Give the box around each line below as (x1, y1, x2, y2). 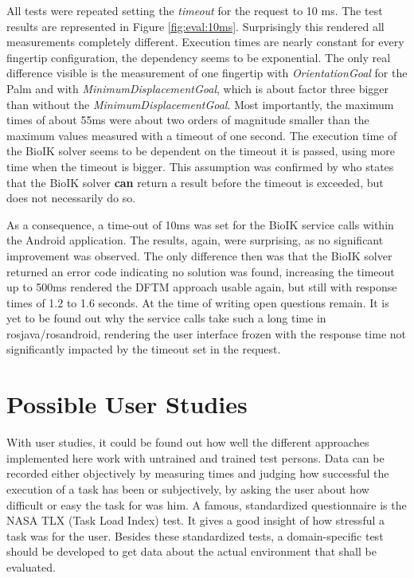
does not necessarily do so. (6, 189, 136, 206)
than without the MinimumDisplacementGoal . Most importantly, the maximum (6, 96, 394, 112)
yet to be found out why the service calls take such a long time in (6, 310, 326, 326)
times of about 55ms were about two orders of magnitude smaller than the (6, 111, 369, 128)
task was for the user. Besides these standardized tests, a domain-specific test (6, 527, 384, 544)
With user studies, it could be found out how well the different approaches (6, 434, 369, 451)
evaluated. (6, 558, 56, 575)
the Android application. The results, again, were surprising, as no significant (6, 232, 384, 248)
